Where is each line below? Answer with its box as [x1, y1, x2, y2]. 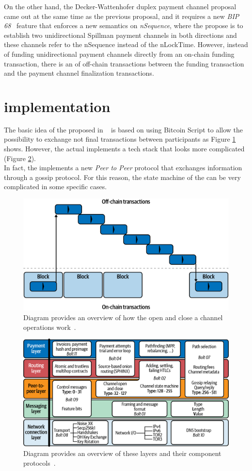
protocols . [23, 457, 56, 468]
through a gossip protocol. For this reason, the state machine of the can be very [4, 172, 241, 182]
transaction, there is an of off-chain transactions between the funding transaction [4, 58, 244, 68]
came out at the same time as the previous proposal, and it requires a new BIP [4, 11, 239, 21]
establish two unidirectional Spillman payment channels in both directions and [4, 30, 237, 40]
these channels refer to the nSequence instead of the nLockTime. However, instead [4, 39, 248, 49]
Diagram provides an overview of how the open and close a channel [23, 312, 223, 323]
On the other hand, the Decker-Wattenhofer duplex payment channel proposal [4, 1, 236, 11]
